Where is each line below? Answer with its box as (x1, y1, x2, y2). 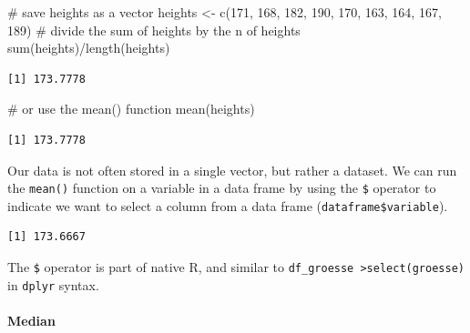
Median (7, 310, 56, 329)
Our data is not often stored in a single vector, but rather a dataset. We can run (7, 160, 457, 179)
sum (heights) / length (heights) (7, 38, 170, 57)
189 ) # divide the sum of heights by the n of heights (7, 20, 301, 39)
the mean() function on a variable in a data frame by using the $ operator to (7, 178, 436, 197)
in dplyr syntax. (7, 275, 99, 294)
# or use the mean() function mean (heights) (7, 99, 255, 118)
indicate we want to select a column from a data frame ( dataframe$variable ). (7, 196, 448, 215)
